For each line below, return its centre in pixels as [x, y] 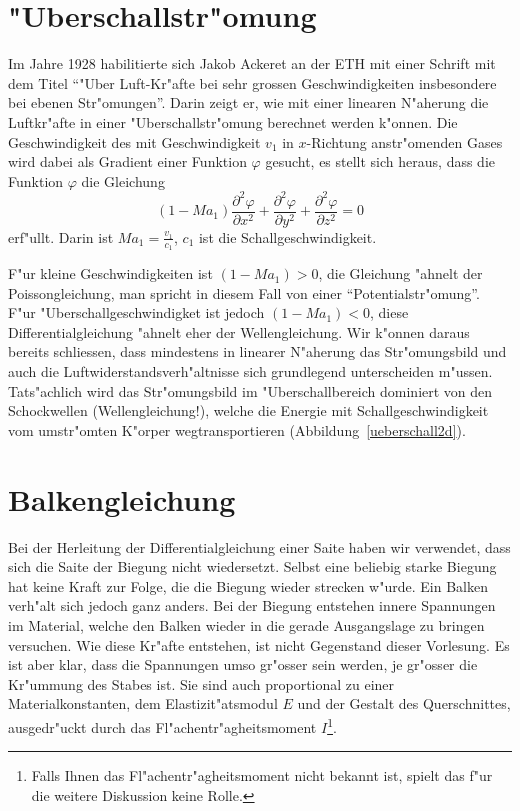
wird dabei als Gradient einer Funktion [127, 161]
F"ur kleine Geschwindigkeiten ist [110, 273]
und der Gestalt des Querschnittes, [404, 703]
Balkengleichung [122, 498]
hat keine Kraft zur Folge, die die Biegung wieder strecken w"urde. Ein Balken [248, 585]
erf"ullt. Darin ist [61, 236]
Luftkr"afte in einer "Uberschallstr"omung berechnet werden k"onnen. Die [233, 121]
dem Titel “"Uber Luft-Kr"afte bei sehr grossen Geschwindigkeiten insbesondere [252, 82]
